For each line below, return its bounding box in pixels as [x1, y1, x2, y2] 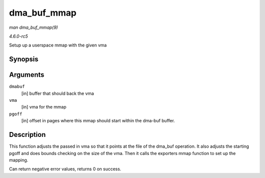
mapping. [9, 157, 28, 163]
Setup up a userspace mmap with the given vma [9, 42, 107, 48]
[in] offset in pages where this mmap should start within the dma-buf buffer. [21, 118, 175, 124]
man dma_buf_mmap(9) [9, 24, 58, 30]
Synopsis [9, 55, 39, 64]
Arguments [9, 71, 45, 79]
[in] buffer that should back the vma [21, 90, 94, 96]
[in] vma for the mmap [21, 104, 67, 110]
